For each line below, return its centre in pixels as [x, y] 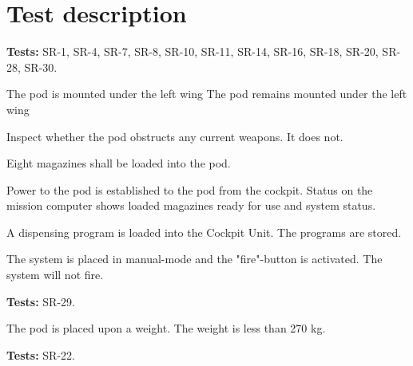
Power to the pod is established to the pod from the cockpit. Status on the [190, 189]
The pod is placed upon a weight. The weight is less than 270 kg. [166, 328]
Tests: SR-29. [41, 301]
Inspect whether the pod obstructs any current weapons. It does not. [175, 136]
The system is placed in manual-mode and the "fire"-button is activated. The [195, 259]
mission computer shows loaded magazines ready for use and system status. [191, 205]
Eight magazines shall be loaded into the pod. [119, 163]
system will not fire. [55, 275]
